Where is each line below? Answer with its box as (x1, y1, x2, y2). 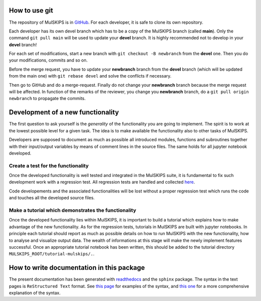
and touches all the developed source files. (9, 195, 95, 201)
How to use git (9, 6, 53, 15)
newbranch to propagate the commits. (9, 95, 86, 101)
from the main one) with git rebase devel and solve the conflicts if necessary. (9, 73, 172, 79)
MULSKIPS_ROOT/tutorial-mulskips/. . (9, 251, 95, 257)
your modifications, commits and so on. (9, 57, 88, 63)
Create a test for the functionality (9, 162, 89, 169)
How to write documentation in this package (9, 264, 145, 272)
